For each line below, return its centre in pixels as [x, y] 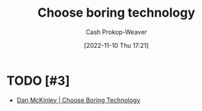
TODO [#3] [38, 80]
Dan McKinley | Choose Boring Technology [78, 100]
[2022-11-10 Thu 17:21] [116, 45]
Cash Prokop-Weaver [116, 32]
